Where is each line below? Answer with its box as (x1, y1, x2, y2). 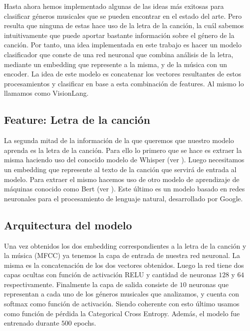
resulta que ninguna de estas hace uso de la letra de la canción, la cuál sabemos (4, 20, 244, 31)
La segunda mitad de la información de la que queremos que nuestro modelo (4, 135, 234, 146)
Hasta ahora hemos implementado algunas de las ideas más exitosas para (4, 1, 224, 11)
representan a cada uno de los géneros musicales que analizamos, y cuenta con (4, 289, 239, 299)
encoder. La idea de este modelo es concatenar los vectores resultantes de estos (4, 69, 241, 79)
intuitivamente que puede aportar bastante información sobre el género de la (4, 30, 235, 40)
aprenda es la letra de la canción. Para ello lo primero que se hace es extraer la (4, 145, 242, 155)
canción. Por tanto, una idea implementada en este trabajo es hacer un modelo (4, 39, 242, 50)
